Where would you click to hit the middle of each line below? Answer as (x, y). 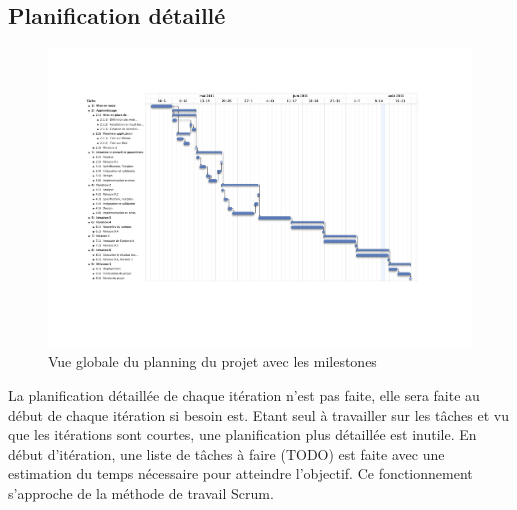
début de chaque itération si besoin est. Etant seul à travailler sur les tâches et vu (258, 414)
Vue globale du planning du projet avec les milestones (212, 361)
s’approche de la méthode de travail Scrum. (141, 493)
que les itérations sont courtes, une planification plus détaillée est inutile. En (242, 434)
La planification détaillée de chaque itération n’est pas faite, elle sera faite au (244, 395)
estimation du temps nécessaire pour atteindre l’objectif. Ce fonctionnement (240, 473)
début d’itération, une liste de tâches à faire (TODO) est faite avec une (226, 453)
